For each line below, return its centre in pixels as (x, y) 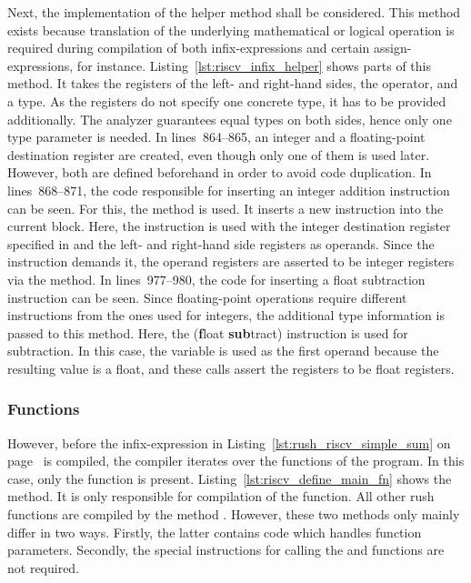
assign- (392, 48)
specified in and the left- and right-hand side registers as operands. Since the (221, 243)
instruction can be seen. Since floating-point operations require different (207, 297)
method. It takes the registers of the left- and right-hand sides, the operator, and (233, 83)
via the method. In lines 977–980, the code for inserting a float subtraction (216, 279)
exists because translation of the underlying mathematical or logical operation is (231, 30)
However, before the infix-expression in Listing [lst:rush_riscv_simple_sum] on (229, 442)
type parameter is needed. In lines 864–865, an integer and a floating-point (216, 137)
